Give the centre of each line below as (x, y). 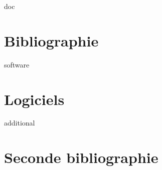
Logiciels (34, 99)
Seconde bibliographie (81, 157)
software (17, 64)
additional (20, 123)
